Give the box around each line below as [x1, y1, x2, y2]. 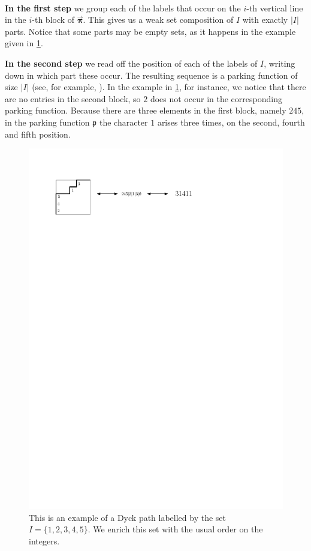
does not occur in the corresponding [150, 92, 282, 105]
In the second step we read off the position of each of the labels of [5, 56, 258, 69]
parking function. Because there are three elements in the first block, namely [5, 104, 286, 117]
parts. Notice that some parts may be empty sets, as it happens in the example [5, 25, 296, 37]
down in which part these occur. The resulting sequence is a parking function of [5, 68, 298, 81]
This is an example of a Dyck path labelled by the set [29, 511, 227, 523]
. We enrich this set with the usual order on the [87, 523, 263, 535]
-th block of [32, 13, 75, 26]
